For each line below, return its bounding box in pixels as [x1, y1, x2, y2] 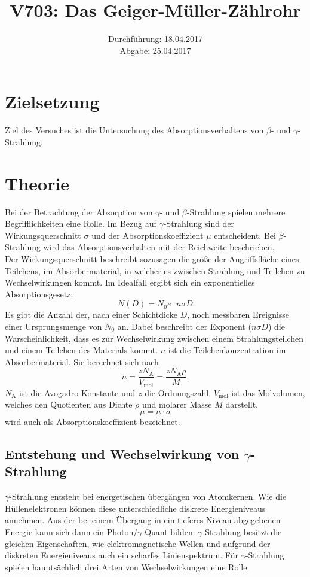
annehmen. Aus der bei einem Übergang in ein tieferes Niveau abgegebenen [5, 514, 281, 526]
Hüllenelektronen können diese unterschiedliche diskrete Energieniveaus [5, 502, 266, 514]
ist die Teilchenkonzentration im [168, 344, 286, 356]
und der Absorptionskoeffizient [91, 229, 204, 241]
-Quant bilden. [142, 525, 195, 537]
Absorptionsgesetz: [5, 287, 73, 300]
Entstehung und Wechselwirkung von [5, 444, 240, 463]
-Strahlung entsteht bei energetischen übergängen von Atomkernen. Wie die [9, 490, 287, 503]
